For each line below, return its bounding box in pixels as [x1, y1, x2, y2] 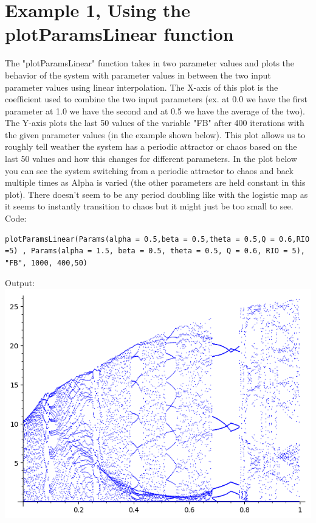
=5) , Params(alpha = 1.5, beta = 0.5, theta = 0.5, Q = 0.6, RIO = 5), [5, 247, 305, 256]
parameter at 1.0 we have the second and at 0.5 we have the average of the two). [5, 104, 305, 117]
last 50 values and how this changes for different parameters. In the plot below [5, 152, 297, 165]
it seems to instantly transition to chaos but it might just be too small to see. [5, 200, 294, 212]
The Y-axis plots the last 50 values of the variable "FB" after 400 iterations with [5, 116, 304, 129]
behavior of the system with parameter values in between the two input [5, 68, 271, 81]
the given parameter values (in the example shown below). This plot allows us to [5, 128, 306, 141]
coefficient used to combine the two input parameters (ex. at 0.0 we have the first [5, 93, 308, 105]
